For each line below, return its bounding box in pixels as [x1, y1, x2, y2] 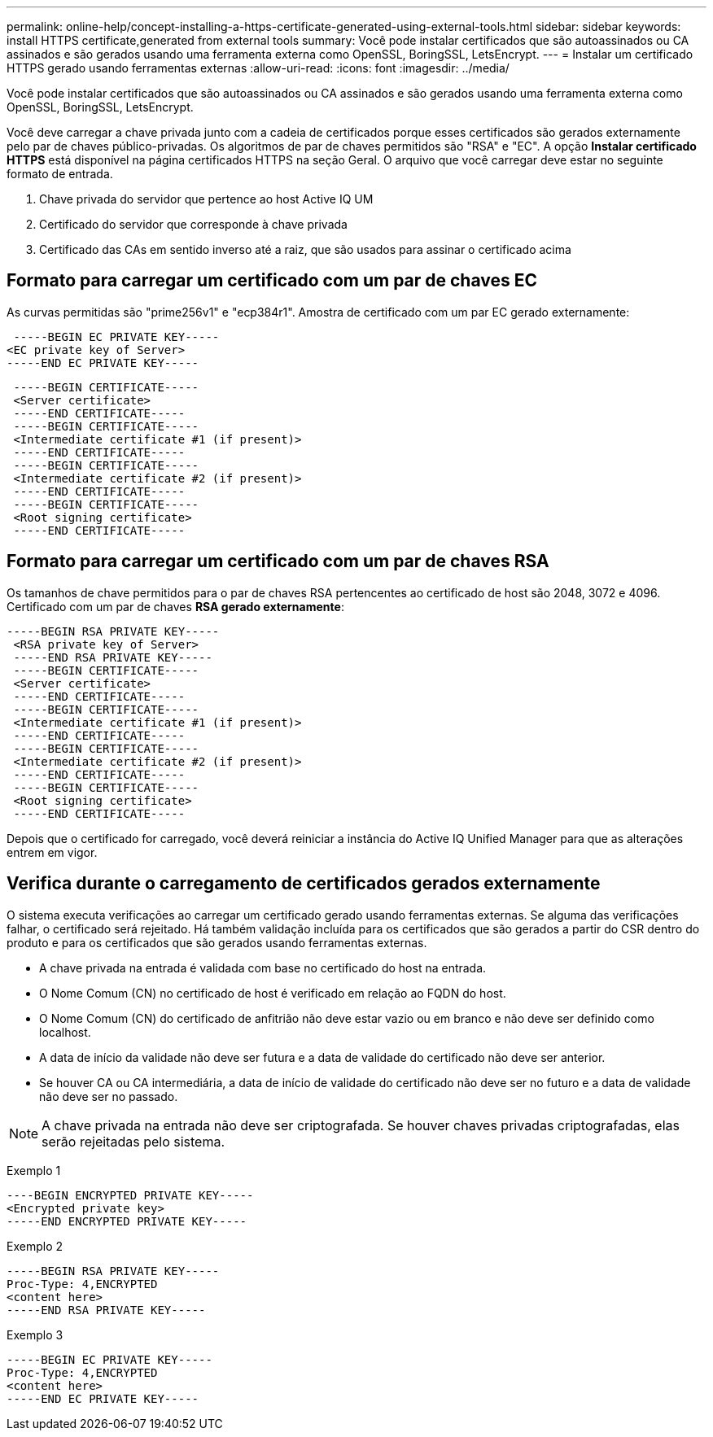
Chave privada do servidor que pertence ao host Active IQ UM [39, 192, 374, 206]
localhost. [39, 1024, 91, 1039]
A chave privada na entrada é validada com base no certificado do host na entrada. [39, 960, 487, 975]
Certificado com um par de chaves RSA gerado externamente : [7, 599, 344, 614]
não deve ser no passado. [39, 1089, 178, 1103]
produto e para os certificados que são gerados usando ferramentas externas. [7, 935, 427, 950]
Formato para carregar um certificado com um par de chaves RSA [7, 551, 549, 572]
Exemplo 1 [7, 1163, 61, 1177]
